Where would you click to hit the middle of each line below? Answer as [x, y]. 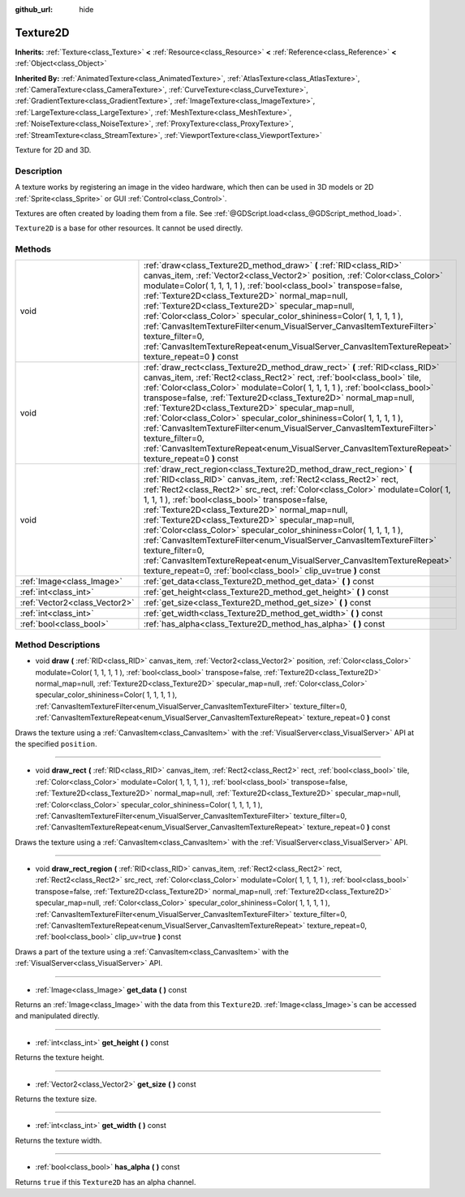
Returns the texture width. [58, 1140]
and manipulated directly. [58, 1016]
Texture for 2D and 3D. [53, 150]
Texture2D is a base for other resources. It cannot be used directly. [129, 228]
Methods [33, 249]
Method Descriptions [58, 644]
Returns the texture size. [56, 1099]
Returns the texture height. [60, 1057]
